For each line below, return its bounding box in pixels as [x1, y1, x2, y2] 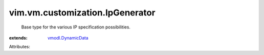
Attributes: [9, 44, 30, 50]
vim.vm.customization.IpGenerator [9, 7, 156, 18]
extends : [9, 35, 28, 41]
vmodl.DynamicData [47, 35, 88, 41]
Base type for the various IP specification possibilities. [21, 24, 131, 30]
